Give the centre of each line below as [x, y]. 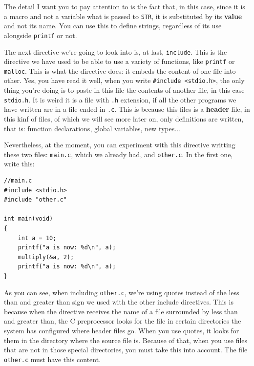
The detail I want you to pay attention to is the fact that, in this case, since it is [125, 6]
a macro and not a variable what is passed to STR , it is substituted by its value [123, 16]
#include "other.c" [35, 200]
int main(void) [29, 219]
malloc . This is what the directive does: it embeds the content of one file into [120, 71]
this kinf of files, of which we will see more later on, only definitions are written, [124, 119]
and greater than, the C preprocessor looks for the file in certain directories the [123, 321]
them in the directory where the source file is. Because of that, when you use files [126, 340]
